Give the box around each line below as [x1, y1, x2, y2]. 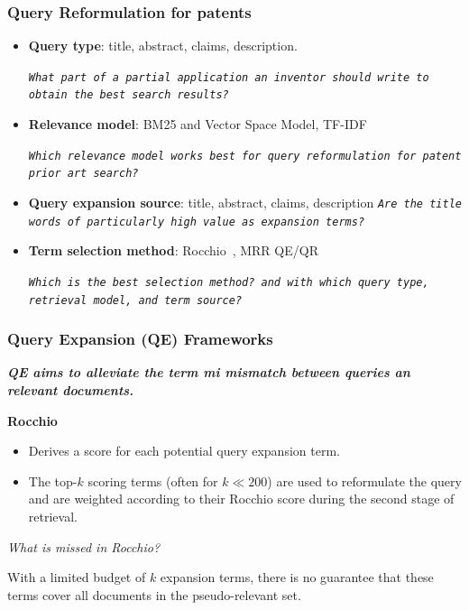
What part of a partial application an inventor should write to [28, 70, 429, 84]
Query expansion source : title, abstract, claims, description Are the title [28, 193, 462, 212]
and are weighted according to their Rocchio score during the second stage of [28, 489, 455, 508]
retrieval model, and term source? [28, 293, 243, 307]
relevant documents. [7, 381, 134, 400]
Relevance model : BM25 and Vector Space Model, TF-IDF [28, 115, 367, 134]
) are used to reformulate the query [267, 471, 462, 490]
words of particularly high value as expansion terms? [28, 215, 365, 228]
